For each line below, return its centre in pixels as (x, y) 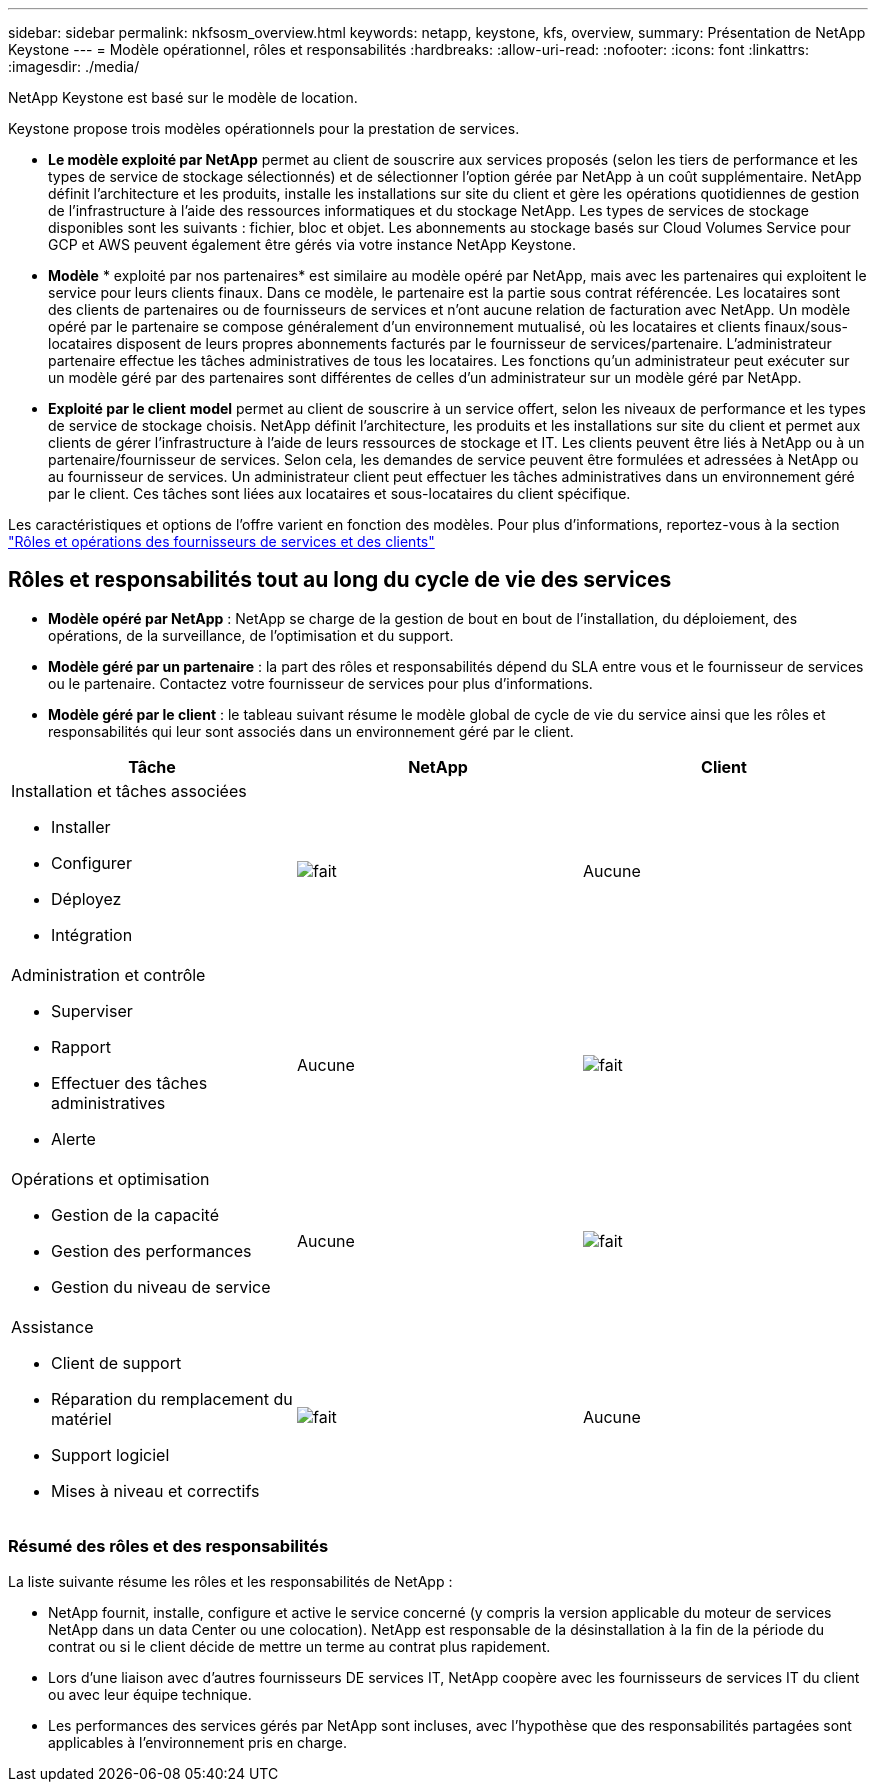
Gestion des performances (151, 1250)
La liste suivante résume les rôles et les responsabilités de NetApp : (230, 1581)
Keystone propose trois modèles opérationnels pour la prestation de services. (264, 128)
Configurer (91, 862)
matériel (81, 1418)
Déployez (86, 898)
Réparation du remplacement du (172, 1398)
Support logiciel (110, 1454)
